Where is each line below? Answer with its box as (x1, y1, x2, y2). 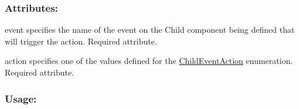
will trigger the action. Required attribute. (5, 35, 157, 47)
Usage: (5, 91, 37, 105)
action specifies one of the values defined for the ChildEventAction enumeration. (5, 54, 293, 67)
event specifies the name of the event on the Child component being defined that (5, 23, 295, 36)
